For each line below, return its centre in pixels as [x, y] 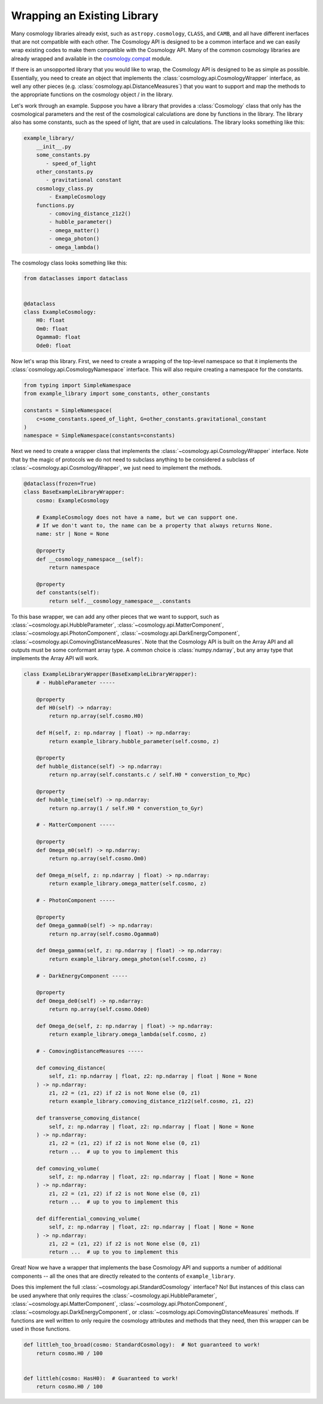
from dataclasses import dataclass [76, 279]
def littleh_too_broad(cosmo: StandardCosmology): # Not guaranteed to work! [142, 1345]
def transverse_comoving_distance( [88, 1118]
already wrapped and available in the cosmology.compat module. [92, 58]
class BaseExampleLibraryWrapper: [74, 492]
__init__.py [54, 146]
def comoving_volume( [68, 1168]
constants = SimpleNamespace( [68, 411]
